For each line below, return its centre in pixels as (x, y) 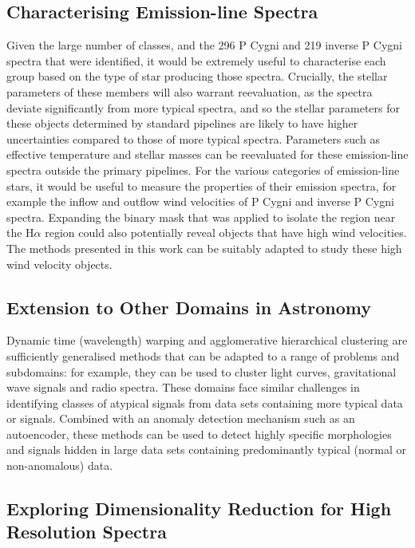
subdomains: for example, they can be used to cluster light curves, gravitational (202, 371)
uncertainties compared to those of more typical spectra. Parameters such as (193, 138)
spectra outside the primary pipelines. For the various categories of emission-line (203, 170)
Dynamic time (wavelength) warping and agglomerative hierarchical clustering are (207, 340)
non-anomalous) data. (60, 465)
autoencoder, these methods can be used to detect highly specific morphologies (199, 434)
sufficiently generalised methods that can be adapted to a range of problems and (203, 355)
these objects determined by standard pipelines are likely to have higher (182, 123)
